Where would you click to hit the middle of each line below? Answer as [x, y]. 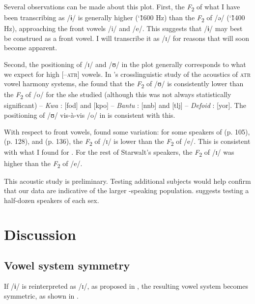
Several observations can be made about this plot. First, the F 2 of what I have [122, 7]
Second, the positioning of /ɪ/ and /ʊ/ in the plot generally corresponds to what [125, 64]
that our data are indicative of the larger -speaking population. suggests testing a [127, 190]
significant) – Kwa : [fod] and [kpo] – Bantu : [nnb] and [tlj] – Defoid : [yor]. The [125, 105]
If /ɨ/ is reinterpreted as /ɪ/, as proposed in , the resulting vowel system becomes [126, 286]
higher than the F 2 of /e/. [43, 164]
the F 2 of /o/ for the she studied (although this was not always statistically [118, 95]
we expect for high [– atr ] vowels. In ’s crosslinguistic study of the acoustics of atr [127, 74]
